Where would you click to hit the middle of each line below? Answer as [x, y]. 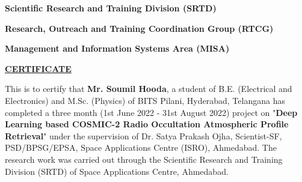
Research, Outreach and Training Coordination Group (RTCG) [139, 28]
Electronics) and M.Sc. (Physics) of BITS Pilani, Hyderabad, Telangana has [145, 100]
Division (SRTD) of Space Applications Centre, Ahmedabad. [117, 171]
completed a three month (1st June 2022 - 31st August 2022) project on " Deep [151, 112]
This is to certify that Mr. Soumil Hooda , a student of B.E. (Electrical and [149, 89]
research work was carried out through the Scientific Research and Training [144, 159]
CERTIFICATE [38, 68]
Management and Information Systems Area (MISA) [117, 48]
